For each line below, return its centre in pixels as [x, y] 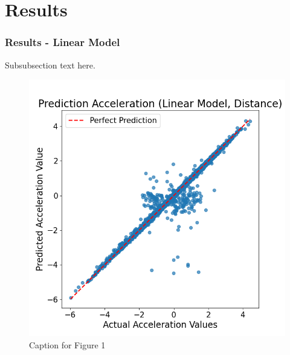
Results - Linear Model [63, 42]
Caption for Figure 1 [67, 344]
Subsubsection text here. [50, 65]
